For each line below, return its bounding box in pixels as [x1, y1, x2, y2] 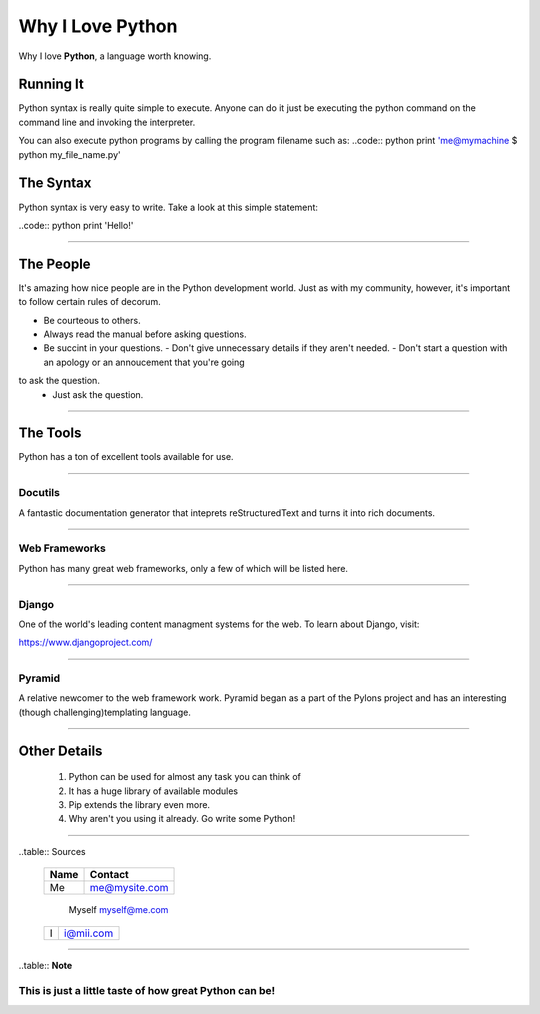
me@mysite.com [89, 881, 169, 895]
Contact [89, 868, 129, 882]
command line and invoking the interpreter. [18, 116, 196, 128]
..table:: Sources [18, 845, 86, 857]
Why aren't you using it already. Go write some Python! [68, 813, 296, 825]
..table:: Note [18, 959, 73, 971]
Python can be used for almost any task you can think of [68, 771, 302, 783]
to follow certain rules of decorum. [18, 296, 161, 308]
